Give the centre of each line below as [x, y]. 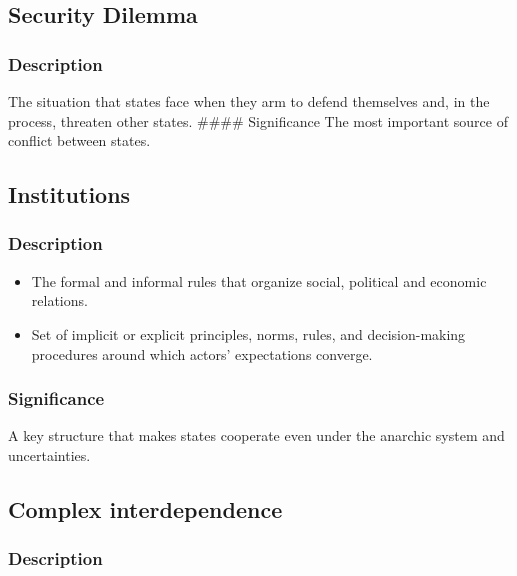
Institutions [69, 194]
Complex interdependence [145, 508]
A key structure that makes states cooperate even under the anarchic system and [256, 435]
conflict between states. [79, 140]
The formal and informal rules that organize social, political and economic [259, 280]
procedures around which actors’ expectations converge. [202, 353]
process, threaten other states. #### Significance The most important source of [258, 120]
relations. [59, 300]
